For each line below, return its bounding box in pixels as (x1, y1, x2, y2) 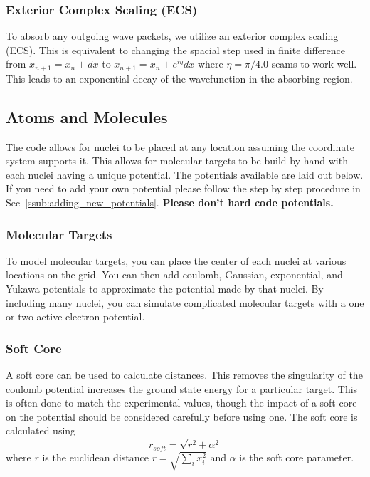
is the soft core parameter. (239, 449, 354, 464)
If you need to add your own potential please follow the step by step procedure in (6, 181, 361, 196)
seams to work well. (271, 56, 357, 71)
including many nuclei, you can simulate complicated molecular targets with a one (6, 295, 364, 310)
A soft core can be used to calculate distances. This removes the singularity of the (6, 367, 363, 382)
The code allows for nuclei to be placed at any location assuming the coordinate (6, 139, 354, 154)
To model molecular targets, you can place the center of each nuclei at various (6, 253, 347, 268)
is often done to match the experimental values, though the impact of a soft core (6, 395, 357, 410)
